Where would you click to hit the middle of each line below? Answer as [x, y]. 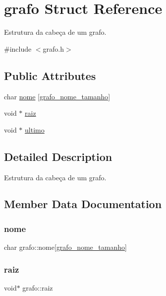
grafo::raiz [38, 287]
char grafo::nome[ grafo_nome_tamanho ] [65, 247]
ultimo [35, 129]
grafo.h [54, 48]
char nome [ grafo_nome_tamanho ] [57, 96]
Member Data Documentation [83, 204]
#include [18, 48]
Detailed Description [58, 156]
